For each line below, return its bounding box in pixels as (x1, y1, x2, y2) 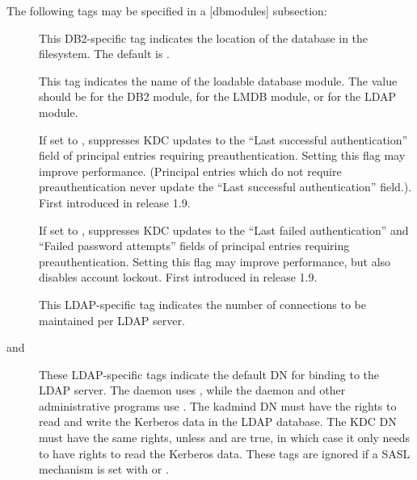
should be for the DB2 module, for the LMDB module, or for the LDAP (39, 88, 397, 105)
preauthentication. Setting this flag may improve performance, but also (39, 253, 391, 269)
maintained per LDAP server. (39, 311, 185, 328)
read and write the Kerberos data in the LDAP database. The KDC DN (39, 413, 397, 430)
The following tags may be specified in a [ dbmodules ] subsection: (6, 2, 327, 19)
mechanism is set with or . (39, 461, 169, 478)
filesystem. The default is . (39, 45, 171, 62)
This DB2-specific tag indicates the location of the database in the (39, 29, 369, 46)
